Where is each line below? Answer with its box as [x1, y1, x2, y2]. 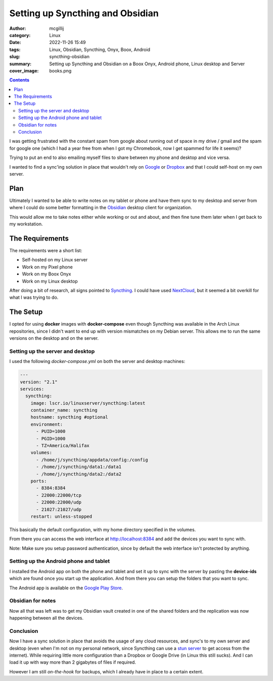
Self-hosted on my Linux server [22, 257, 88, 263]
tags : [9, 46, 21, 53]
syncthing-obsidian [49, 54, 89, 60]
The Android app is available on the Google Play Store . [9, 585, 123, 591]
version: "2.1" [20, 379, 58, 385]
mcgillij [49, 25, 64, 31]
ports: [30, 478, 47, 484]
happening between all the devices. [9, 615, 84, 621]
